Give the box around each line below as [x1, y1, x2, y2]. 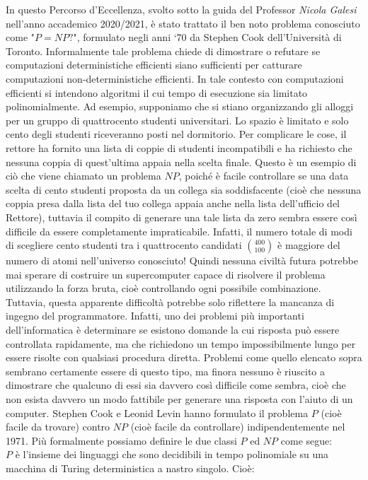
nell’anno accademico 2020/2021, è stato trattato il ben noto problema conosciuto [6, 16, 360, 30]
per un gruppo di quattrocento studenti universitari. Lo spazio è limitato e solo [6, 112, 349, 127]
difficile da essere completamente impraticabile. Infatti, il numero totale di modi [6, 223, 352, 238]
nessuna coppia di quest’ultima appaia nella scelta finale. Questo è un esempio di [6, 154, 357, 169]
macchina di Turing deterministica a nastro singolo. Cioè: [6, 461, 255, 475]
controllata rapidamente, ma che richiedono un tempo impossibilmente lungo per [6, 336, 356, 351]
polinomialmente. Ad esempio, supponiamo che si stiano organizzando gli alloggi [6, 99, 354, 114]
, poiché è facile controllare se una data [178, 168, 349, 183]
